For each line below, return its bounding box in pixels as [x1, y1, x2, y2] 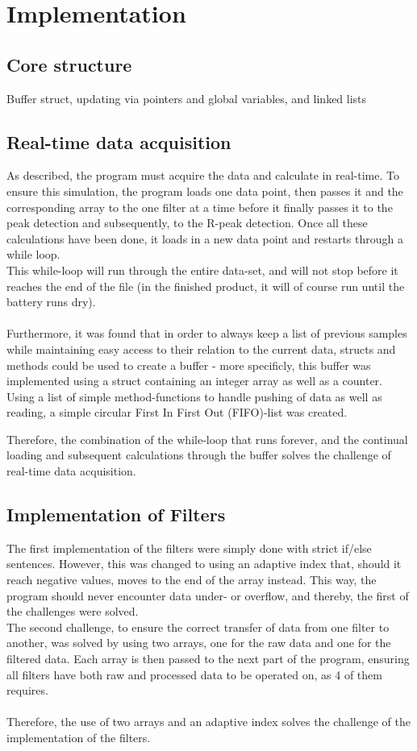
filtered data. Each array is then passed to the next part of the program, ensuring [6, 650, 410, 667]
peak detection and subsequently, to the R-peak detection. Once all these [6, 214, 368, 231]
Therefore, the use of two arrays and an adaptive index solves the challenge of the [6, 713, 411, 730]
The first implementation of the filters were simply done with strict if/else [6, 539, 372, 556]
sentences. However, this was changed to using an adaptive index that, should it [6, 555, 402, 572]
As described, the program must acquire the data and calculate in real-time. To [6, 167, 399, 184]
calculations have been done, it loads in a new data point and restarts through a [6, 230, 403, 247]
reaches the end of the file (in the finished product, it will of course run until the [6, 277, 405, 294]
